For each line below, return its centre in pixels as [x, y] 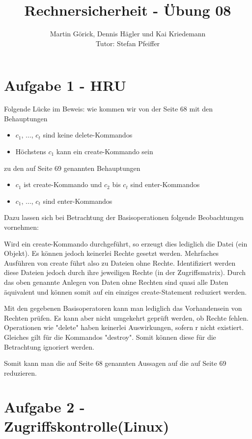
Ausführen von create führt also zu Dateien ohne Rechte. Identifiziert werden [120, 262]
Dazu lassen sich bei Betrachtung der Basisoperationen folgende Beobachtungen [124, 217]
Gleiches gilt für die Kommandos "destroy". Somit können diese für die [110, 337]
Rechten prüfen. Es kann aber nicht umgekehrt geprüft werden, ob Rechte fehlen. [126, 317]
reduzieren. [20, 372]
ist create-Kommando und [63, 184]
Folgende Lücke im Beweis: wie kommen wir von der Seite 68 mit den [108, 109]
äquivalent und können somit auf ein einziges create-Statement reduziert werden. [126, 291]
